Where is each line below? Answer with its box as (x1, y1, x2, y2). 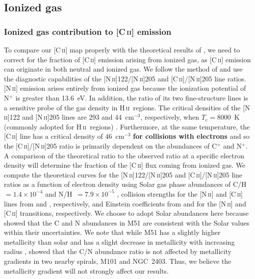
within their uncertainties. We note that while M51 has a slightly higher (4, 227, 221, 237)
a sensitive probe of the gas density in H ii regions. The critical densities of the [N (4, 102, 250, 112)
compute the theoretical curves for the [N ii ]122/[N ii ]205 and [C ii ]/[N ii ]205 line (4, 169, 243, 179)
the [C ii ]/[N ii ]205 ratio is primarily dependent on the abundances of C (4, 140, 217, 151)
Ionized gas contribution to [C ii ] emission (4, 25, 172, 37)
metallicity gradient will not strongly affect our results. (4, 265, 169, 276)
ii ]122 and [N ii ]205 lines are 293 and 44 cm (4, 112, 134, 122)
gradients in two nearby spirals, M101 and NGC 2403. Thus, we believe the (4, 256, 231, 266)
